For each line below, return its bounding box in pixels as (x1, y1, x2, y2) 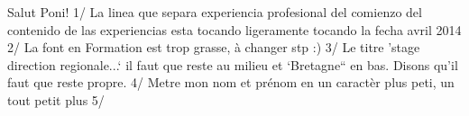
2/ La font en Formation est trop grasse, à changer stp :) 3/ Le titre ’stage (7, 38, 420, 57)
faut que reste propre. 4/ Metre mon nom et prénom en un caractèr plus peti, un (7, 73, 455, 92)
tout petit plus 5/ (7, 90, 105, 109)
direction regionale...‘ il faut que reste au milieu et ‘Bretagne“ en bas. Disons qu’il (7, 55, 458, 74)
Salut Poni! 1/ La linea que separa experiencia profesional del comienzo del (7, 3, 422, 21)
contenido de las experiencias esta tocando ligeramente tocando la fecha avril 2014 (7, 20, 462, 39)
